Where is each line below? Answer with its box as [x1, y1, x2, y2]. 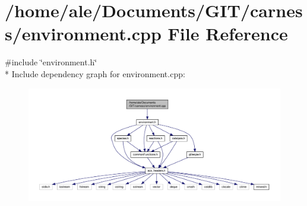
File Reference [167, 21, 288, 46]
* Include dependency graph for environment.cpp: [5, 67, 185, 80]
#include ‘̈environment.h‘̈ [5, 56, 97, 68]
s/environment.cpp [5, 21, 162, 46]
